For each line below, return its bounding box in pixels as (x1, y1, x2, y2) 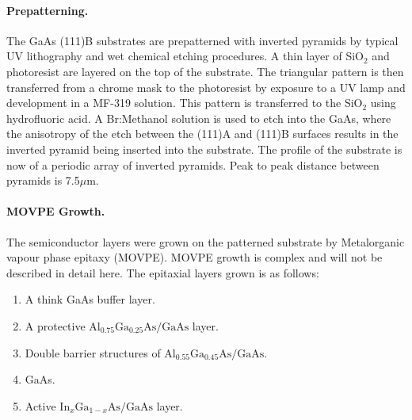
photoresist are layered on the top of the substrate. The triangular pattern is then (6, 63, 404, 79)
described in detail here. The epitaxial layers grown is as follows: (6, 264, 319, 281)
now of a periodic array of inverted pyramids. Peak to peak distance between (6, 156, 380, 173)
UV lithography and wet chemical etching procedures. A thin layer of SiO (6, 48, 364, 64)
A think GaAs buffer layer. (25, 291, 155, 307)
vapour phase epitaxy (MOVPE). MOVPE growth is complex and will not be (6, 249, 383, 265)
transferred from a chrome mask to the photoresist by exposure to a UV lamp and (6, 78, 406, 95)
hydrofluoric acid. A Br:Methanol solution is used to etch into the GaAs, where (6, 109, 391, 126)
